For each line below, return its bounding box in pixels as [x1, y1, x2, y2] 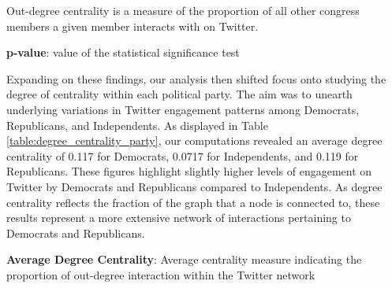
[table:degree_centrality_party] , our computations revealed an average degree [6, 132, 383, 149]
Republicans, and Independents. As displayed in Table [6, 116, 268, 133]
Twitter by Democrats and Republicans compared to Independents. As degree [6, 178, 383, 194]
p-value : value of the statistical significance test [6, 44, 240, 61]
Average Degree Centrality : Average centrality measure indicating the [6, 251, 362, 268]
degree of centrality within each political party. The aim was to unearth [6, 86, 353, 102]
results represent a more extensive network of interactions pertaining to [6, 209, 351, 226]
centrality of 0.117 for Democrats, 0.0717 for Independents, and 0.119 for [6, 147, 359, 164]
